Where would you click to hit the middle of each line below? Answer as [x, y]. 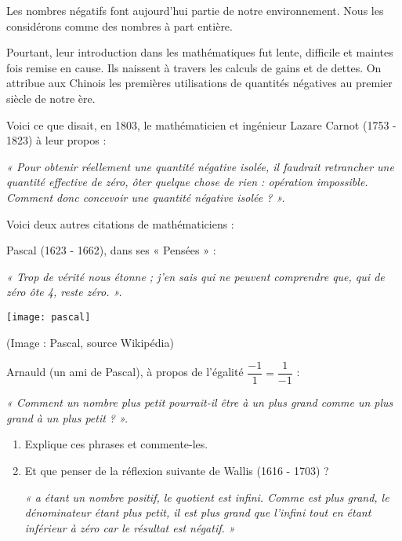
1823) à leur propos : [56, 140]
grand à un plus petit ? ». [67, 417]
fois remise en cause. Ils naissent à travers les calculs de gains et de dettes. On [194, 67]
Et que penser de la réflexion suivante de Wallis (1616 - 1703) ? [177, 470]
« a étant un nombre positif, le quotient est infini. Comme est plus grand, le [207, 497]
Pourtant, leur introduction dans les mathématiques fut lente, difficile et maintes [200, 52]
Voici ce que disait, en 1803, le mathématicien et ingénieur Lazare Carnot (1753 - [201, 124]
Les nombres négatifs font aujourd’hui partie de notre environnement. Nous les [195, 10]
